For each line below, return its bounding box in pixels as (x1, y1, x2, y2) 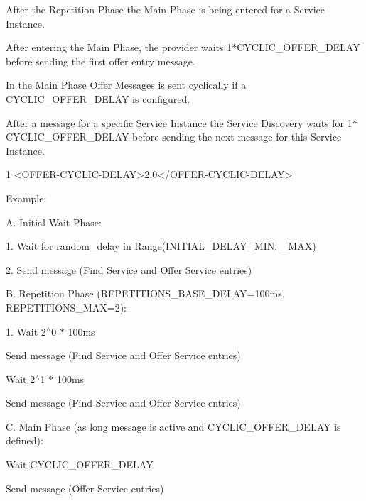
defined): (6, 433, 43, 448)
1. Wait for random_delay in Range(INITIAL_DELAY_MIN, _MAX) (6, 238, 316, 253)
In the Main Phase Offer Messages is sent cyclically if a (6, 77, 247, 92)
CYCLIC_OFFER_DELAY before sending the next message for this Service (6, 129, 342, 144)
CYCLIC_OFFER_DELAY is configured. (6, 91, 190, 106)
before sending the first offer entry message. (6, 53, 195, 68)
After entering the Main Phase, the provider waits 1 (6, 40, 232, 55)
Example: (6, 190, 47, 205)
